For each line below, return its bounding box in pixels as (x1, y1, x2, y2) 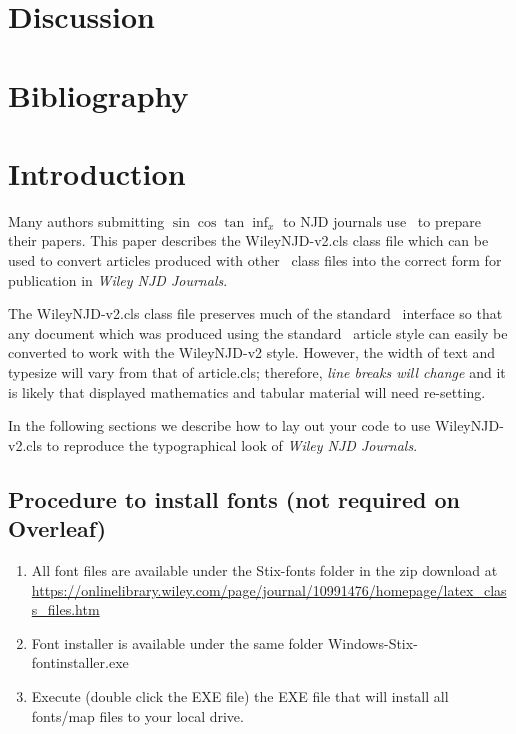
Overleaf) (8, 513, 107, 544)
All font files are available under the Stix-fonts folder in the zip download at (31, 560, 498, 580)
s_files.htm (31, 599, 100, 620)
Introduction (8, 152, 186, 193)
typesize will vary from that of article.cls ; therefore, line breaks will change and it (8, 362, 506, 383)
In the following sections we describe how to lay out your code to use (8, 415, 431, 436)
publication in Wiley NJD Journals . (8, 269, 228, 290)
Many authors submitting (8, 210, 165, 231)
